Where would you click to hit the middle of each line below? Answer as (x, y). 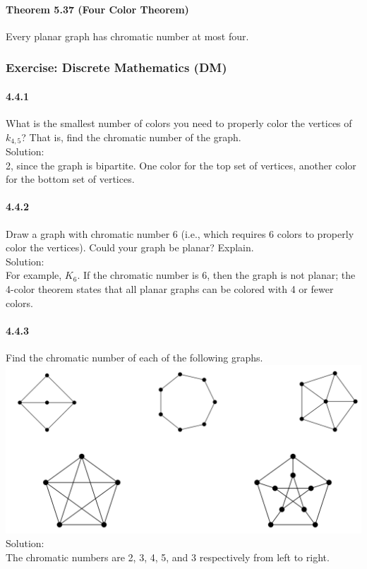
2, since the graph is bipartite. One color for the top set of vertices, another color (181, 165)
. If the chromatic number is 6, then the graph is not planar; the (216, 275)
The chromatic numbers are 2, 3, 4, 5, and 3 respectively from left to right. (168, 557)
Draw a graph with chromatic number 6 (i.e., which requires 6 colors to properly (180, 233)
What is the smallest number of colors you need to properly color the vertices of (179, 123)
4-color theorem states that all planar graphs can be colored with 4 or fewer (170, 289)
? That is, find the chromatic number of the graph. (131, 137)
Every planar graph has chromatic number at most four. (127, 36)
